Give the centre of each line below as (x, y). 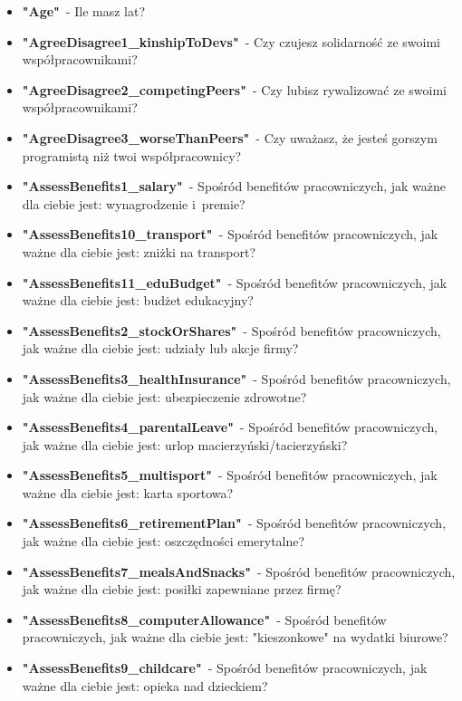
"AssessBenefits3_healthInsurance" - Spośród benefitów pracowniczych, (236, 378)
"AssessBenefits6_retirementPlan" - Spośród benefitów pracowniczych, (234, 523)
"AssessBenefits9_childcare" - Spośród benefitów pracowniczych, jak (225, 668)
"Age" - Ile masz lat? (84, 11)
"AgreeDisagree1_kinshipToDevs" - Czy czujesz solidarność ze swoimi (231, 41)
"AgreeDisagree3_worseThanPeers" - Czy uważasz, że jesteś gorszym (230, 137)
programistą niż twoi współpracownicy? (132, 155)
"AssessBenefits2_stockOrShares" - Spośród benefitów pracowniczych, (231, 330)
